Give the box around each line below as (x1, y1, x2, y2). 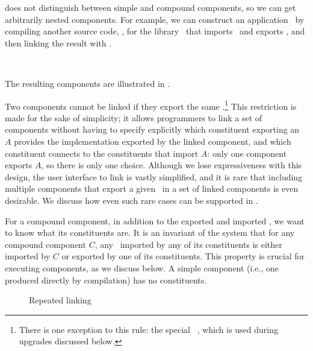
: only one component (207, 147, 287, 159)
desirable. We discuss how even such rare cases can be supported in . (5, 194, 258, 206)
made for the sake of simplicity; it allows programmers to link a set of (5, 111, 262, 124)
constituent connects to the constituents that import (5, 147, 199, 159)
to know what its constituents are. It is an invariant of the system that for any (5, 226, 295, 239)
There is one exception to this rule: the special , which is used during (19, 323, 279, 335)
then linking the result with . (5, 36, 112, 49)
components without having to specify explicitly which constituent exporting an (5, 123, 300, 136)
